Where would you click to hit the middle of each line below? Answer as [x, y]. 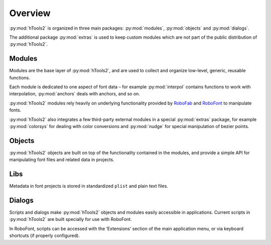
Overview [30, 13]
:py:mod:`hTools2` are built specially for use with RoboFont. [71, 219]
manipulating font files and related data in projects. [62, 160]
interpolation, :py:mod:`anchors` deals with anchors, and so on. [75, 94]
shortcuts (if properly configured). [45, 235]
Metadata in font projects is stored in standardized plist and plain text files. [89, 186]
